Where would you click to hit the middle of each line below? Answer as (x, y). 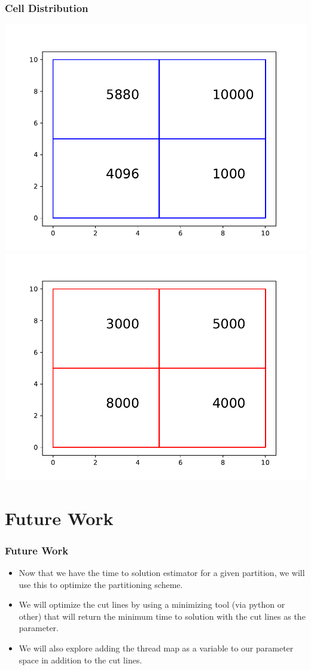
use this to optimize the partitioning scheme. (101, 584)
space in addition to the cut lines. (80, 660)
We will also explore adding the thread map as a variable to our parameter (156, 648)
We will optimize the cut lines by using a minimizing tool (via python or (152, 604)
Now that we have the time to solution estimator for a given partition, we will (162, 572)
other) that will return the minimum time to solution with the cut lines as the (162, 616)
